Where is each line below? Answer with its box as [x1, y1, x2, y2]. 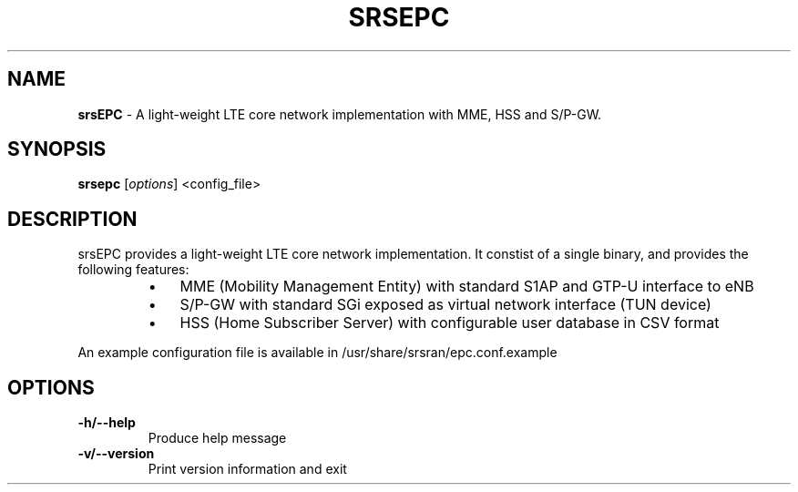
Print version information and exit [148, 461, 347, 477]
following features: [77, 261, 189, 278]
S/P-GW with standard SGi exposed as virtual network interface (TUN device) [179, 295, 711, 314]
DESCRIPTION [7, 207, 138, 231]
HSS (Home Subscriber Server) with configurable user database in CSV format [179, 313, 720, 333]
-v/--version [77, 446, 155, 462]
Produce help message [148, 430, 287, 446]
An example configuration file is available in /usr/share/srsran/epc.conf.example [77, 344, 558, 361]
